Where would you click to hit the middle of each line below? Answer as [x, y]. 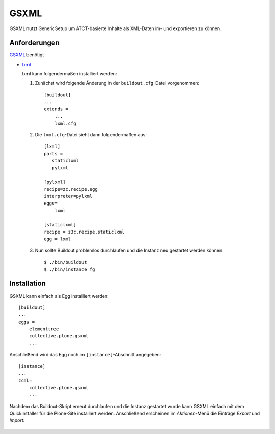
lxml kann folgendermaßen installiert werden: [70, 74]
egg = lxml [58, 239]
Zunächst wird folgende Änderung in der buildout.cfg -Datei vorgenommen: [117, 83]
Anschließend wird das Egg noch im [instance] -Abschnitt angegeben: [85, 355]
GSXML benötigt [27, 55]
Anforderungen [34, 43]
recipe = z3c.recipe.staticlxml [84, 232]
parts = [53, 153]
